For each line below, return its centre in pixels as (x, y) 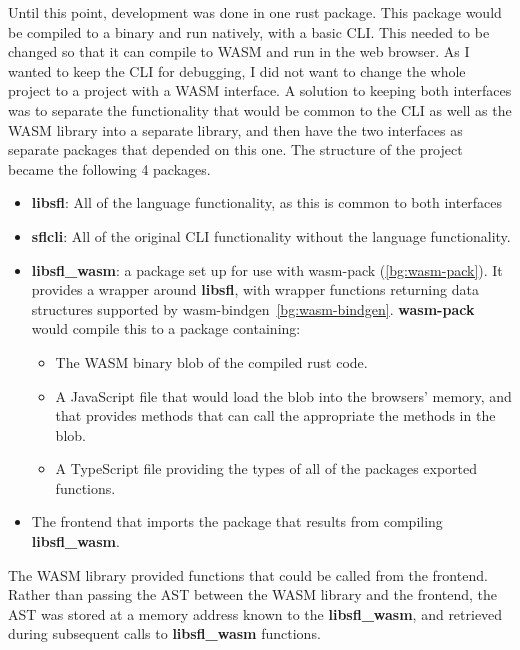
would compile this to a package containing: (166, 328)
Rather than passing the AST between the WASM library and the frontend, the (253, 594)
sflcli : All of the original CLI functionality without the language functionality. (271, 235)
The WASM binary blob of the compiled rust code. (211, 361)
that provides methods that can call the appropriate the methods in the (275, 415)
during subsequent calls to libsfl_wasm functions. (164, 633)
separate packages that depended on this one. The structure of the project (235, 149)
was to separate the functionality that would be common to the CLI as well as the (260, 109)
